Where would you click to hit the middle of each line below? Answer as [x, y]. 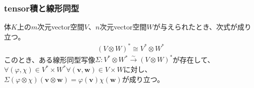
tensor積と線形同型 [42, 8]
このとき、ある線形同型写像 [50, 59]
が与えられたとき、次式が [195, 27]
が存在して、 [194, 59]
